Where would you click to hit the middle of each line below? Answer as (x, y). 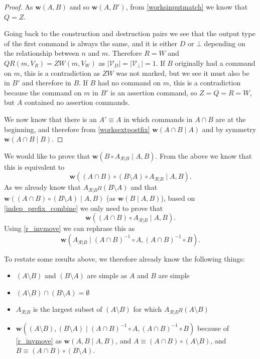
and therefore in (47, 83)
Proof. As (19, 7)
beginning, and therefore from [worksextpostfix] (77, 129)
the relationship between (42, 53)
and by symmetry (229, 129)
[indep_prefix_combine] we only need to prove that (84, 208)
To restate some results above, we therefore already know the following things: (124, 258)
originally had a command (215, 63)
